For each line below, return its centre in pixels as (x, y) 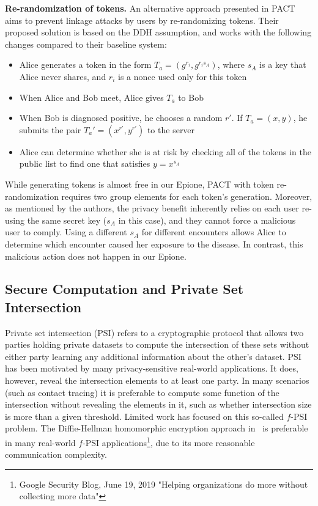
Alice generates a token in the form (85, 64)
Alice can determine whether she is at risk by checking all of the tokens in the (165, 151)
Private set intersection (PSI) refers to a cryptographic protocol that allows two (154, 332)
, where (231, 64)
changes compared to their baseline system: (86, 44)
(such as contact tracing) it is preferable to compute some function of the (142, 392)
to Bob (191, 97)
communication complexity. (56, 454)
